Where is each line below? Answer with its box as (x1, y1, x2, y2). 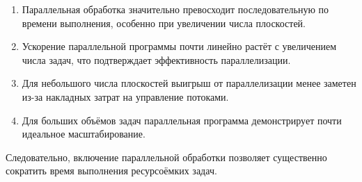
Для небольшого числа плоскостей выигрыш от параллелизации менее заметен (22, 76, 356, 90)
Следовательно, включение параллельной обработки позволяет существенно (6, 149, 327, 164)
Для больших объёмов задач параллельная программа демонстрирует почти (22, 113, 342, 127)
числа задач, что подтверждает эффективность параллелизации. (22, 52, 291, 67)
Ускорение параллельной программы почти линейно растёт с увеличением (22, 39, 337, 53)
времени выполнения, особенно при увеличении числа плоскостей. (22, 15, 306, 30)
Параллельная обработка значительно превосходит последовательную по (22, 2, 329, 16)
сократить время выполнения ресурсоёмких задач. (6, 163, 217, 178)
